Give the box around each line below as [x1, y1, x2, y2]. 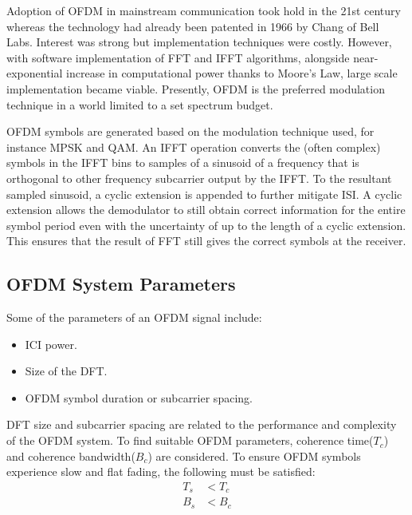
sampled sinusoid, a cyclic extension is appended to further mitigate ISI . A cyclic [6, 185, 402, 202]
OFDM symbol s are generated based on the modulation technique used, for [6, 123, 375, 140]
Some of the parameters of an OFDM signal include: [6, 309, 262, 326]
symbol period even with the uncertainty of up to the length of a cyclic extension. [6, 216, 406, 233]
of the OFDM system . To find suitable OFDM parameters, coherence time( [6, 432, 374, 449]
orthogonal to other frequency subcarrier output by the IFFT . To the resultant [6, 169, 392, 186]
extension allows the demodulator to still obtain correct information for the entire [6, 201, 406, 218]
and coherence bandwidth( [6, 447, 135, 464]
